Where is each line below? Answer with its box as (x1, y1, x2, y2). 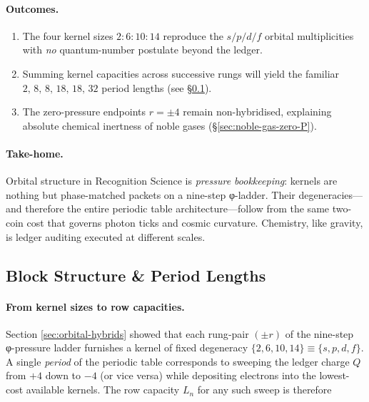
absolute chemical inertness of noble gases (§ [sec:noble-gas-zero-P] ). (22, 118, 317, 133)
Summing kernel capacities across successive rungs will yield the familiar (22, 66, 340, 81)
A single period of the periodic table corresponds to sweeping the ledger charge (6, 354, 350, 368)
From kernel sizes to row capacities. (6, 299, 185, 314)
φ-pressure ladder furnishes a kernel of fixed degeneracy (6, 340, 248, 355)
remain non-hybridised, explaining (183, 104, 332, 119)
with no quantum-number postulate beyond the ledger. (22, 42, 263, 57)
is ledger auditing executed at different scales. (6, 229, 206, 244)
